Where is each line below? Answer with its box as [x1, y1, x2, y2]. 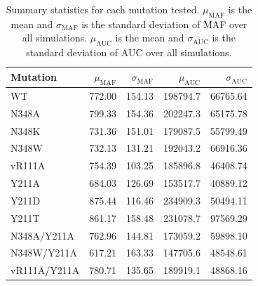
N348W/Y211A [11, 245, 77, 260]
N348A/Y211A [11, 228, 74, 242]
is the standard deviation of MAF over [81, 16, 247, 31]
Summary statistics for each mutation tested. [6, 2, 200, 16]
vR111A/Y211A [11, 263, 80, 278]
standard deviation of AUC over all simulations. [26, 45, 232, 60]
